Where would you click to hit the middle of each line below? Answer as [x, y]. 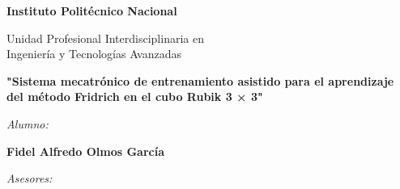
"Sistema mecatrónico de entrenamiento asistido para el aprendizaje [200, 80]
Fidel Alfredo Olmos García [85, 151]
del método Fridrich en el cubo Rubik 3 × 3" [135, 97]
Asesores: [30, 178]
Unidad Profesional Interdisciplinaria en [105, 38]
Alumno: [28, 123]
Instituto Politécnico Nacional [92, 10]
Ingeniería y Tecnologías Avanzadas [94, 54]
